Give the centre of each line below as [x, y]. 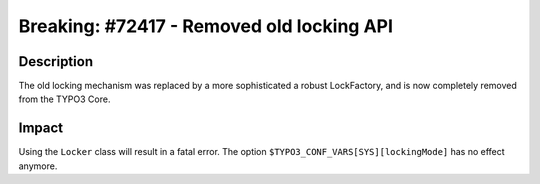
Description [56, 61]
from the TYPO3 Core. [64, 99]
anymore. [38, 166]
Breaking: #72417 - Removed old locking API [206, 26]
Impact [41, 128]
